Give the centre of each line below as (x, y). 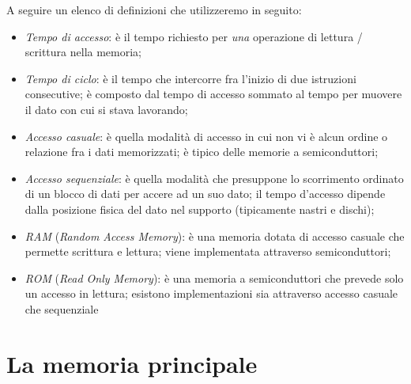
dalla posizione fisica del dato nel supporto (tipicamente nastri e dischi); (200, 209)
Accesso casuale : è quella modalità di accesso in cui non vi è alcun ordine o (206, 136)
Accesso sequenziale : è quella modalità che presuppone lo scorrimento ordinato (214, 178)
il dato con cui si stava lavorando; (106, 109)
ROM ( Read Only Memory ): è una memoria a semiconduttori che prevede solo (214, 278)
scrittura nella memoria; (83, 52)
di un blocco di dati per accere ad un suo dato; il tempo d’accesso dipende (205, 194)
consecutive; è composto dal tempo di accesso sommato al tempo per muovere (213, 94)
